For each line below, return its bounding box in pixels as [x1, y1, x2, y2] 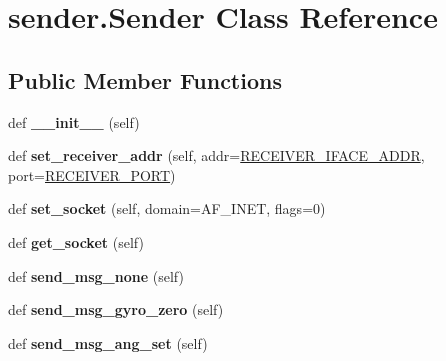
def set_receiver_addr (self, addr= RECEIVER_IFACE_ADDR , [8, 145, 425, 166]
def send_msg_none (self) [8, 265, 184, 286]
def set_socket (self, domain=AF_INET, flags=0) [8, 198, 326, 219]
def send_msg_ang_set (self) [8, 332, 208, 353]
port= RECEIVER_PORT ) [8, 164, 176, 185]
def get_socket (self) [8, 231, 144, 252]
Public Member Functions [8, 64, 282, 95]
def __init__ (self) [8, 111, 140, 132]
